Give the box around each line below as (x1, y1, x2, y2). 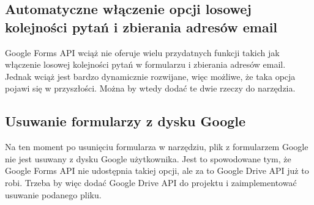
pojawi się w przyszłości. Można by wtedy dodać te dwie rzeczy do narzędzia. (5, 82, 296, 95)
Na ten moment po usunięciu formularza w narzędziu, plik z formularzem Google (5, 140, 308, 153)
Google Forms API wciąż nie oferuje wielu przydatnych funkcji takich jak (5, 46, 280, 59)
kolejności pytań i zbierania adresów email (5, 17, 278, 36)
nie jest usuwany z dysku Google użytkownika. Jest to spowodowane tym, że (5, 152, 291, 165)
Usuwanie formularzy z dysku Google (5, 112, 246, 131)
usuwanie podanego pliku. (5, 188, 102, 201)
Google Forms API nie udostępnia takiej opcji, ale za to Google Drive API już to (5, 164, 309, 177)
